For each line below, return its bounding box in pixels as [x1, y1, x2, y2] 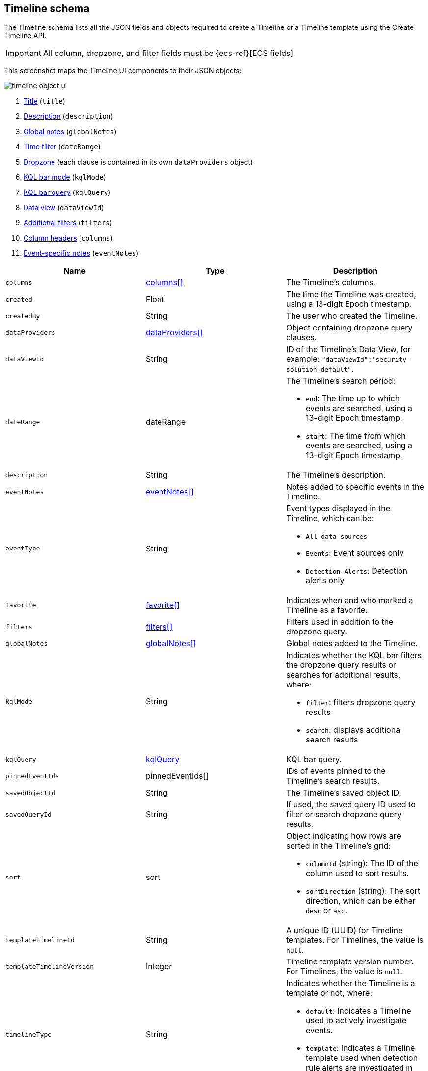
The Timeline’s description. [286, 470, 386, 480]
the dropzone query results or [286, 660, 396, 670]
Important [5, 48, 41, 58]
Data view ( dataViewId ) [24, 203, 104, 212]
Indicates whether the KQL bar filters [286, 650, 422, 660]
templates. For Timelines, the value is [286, 935, 424, 945]
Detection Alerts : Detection [305, 566, 407, 576]
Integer [145, 961, 172, 972]
